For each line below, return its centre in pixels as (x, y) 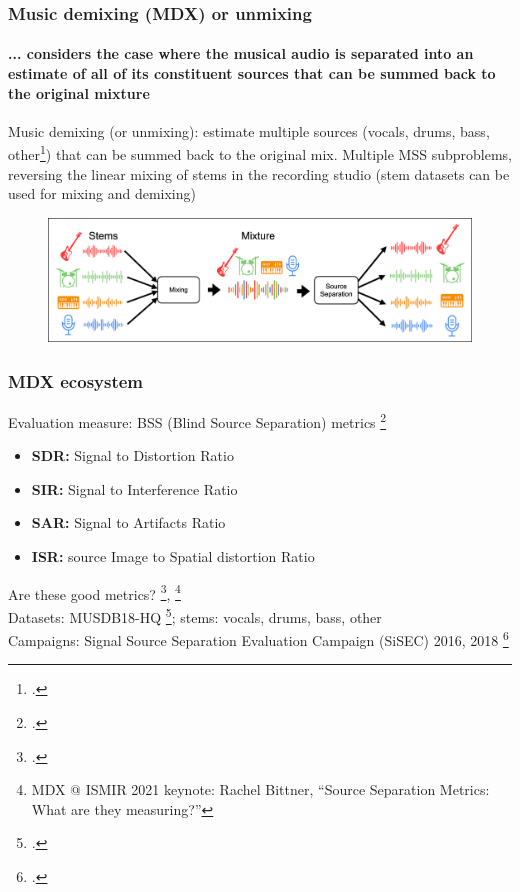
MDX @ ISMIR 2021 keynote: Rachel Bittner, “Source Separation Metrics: (260, 789)
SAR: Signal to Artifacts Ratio (128, 522)
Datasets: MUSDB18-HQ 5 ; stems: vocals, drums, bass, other (195, 615)
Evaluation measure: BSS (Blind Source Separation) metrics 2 (197, 420)
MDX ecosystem (76, 380)
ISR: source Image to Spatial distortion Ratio (173, 556)
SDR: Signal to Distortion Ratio (132, 455)
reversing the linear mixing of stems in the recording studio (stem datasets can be (259, 173)
